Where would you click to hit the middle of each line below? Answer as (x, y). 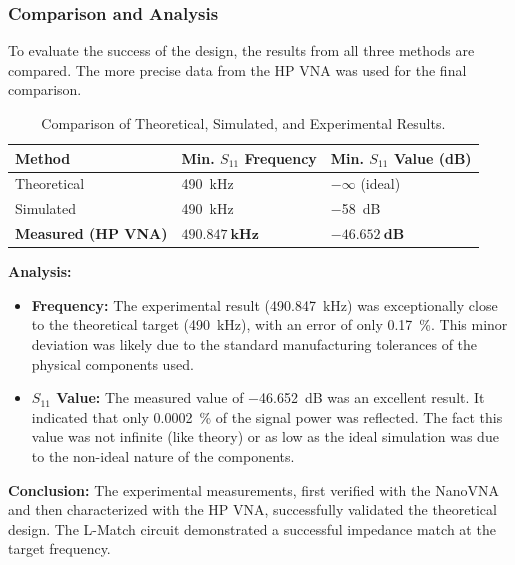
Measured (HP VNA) (91, 233)
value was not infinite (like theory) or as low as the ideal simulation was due (265, 436)
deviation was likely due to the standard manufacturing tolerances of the (254, 344)
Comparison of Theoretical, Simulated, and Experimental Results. (243, 123)
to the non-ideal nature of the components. (163, 455)
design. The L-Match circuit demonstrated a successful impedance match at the (252, 528)
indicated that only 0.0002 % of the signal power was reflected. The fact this (267, 416)
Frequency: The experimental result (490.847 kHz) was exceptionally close (264, 304)
